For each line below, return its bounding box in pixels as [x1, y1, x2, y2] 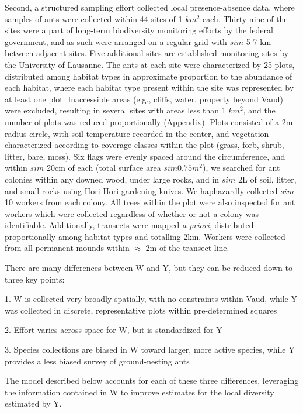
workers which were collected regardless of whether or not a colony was [5, 207, 259, 219]
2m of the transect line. [145, 242, 229, 254]
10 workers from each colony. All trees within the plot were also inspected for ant [5, 196, 295, 208]
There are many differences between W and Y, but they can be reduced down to [5, 261, 292, 274]
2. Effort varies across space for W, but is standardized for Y [5, 323, 222, 336]
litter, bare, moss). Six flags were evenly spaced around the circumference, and [5, 150, 285, 162]
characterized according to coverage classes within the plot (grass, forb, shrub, [5, 139, 284, 151]
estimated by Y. [5, 397, 62, 409]
